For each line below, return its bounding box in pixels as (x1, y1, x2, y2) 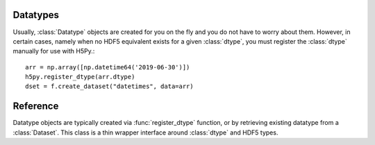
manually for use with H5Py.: (12, 47, 95, 56)
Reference (12, 101, 59, 112)
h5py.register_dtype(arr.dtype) (25, 73, 135, 81)
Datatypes (12, 9, 59, 21)
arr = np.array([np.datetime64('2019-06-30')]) (25, 63, 190, 71)
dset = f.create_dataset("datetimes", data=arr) (25, 83, 194, 90)
